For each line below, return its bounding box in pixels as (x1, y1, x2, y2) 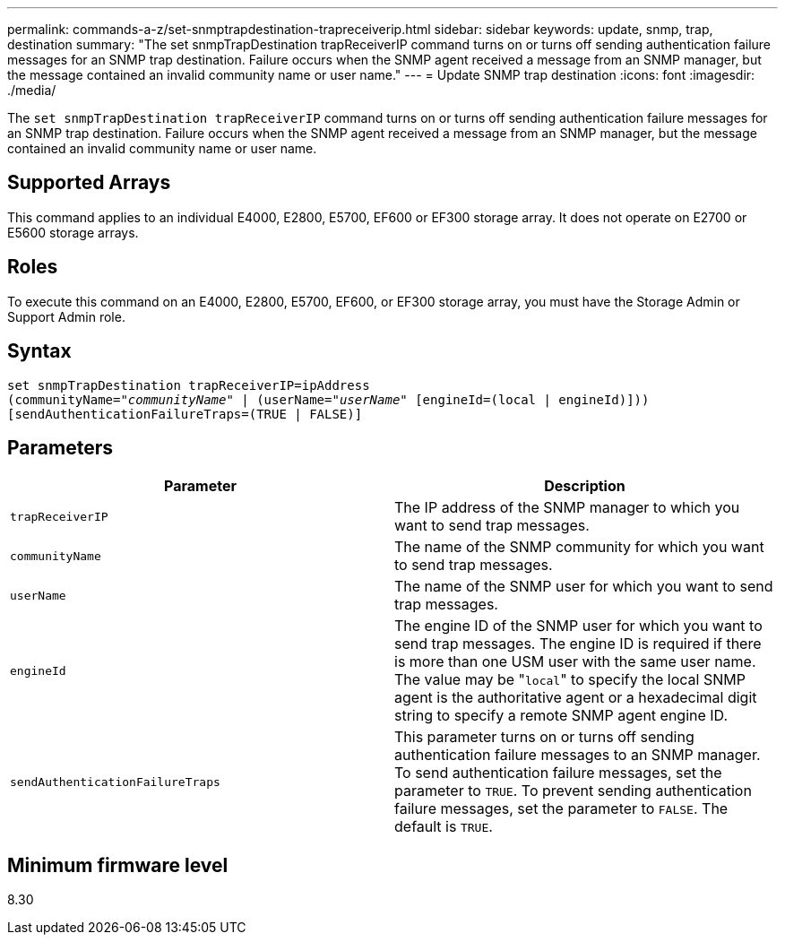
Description (544, 477, 625, 496)
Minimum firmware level (7, 853, 229, 877)
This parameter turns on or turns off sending (394, 728, 694, 747)
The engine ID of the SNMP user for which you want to (394, 617, 763, 635)
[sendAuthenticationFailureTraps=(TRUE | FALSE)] (7, 406, 363, 421)
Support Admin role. (7, 308, 125, 324)
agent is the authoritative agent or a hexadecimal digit (394, 688, 757, 707)
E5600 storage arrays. (7, 224, 139, 240)
